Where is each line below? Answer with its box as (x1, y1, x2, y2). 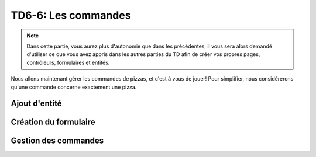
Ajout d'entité (11, 99, 62, 109)
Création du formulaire (11, 117, 95, 127)
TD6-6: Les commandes (11, 9, 131, 22)
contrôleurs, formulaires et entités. (26, 59, 110, 66)
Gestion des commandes (11, 136, 104, 146)
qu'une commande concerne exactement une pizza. (11, 83, 137, 90)
